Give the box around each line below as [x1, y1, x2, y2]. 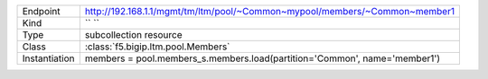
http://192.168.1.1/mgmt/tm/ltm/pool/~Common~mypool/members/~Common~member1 [84, 5, 455, 17]
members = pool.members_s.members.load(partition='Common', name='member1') [84, 52, 441, 65]
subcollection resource [84, 29, 183, 40]
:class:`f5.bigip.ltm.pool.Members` [84, 40, 230, 53]
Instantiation [22, 52, 75, 65]
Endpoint [22, 5, 61, 17]
